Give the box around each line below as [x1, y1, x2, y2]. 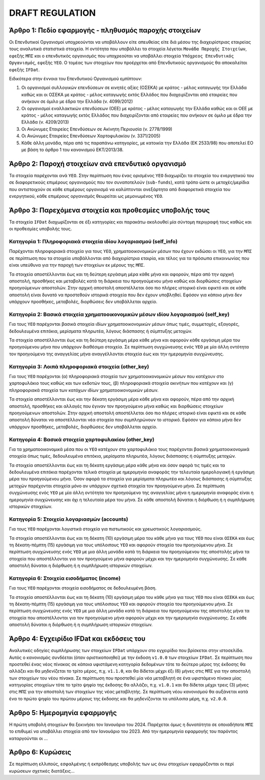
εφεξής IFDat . [9, 66, 40, 72]
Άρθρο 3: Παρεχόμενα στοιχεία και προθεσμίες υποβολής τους [9, 206, 210, 214]
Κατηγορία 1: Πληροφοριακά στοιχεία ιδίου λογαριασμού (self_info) [9, 238, 178, 245]
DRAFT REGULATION [9, 7, 96, 18]
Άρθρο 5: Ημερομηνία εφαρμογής [9, 709, 117, 717]
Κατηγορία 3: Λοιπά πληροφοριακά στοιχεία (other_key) [9, 363, 149, 370]
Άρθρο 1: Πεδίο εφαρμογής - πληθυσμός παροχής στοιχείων [9, 26, 201, 34]
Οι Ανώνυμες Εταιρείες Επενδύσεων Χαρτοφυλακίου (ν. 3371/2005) [21, 133, 160, 139]
